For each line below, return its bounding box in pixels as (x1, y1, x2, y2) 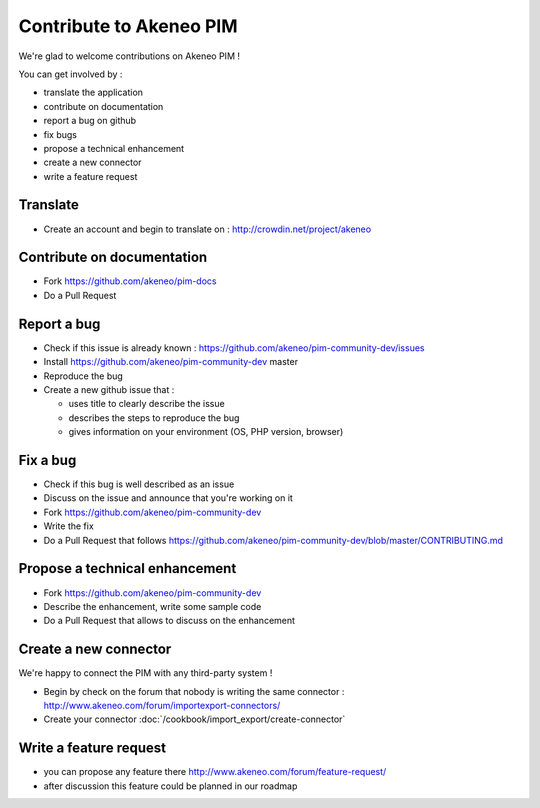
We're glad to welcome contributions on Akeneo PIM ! (18, 50, 240, 62)
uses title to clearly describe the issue (68, 398, 225, 410)
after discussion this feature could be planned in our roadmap (43, 780, 298, 792)
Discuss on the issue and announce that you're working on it (43, 492, 294, 504)
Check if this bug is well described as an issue (43, 478, 235, 490)
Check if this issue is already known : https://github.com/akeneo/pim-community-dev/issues (43, 341, 425, 354)
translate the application (43, 86, 144, 99)
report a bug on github (43, 115, 137, 127)
